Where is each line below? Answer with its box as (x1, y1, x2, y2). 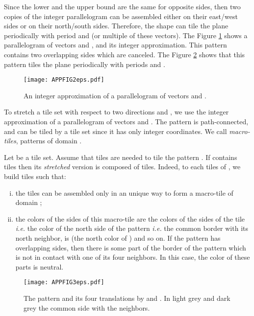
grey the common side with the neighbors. (24, 302, 150, 313)
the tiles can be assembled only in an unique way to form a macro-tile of (15, 187, 233, 198)
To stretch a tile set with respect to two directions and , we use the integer (4, 107, 229, 117)
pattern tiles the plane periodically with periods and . (4, 59, 165, 69)
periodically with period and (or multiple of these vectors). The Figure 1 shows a (4, 30, 248, 40)
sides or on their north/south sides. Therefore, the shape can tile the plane (4, 21, 229, 31)
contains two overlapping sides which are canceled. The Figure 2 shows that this (4, 49, 245, 59)
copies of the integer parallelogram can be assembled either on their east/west (4, 11, 238, 21)
